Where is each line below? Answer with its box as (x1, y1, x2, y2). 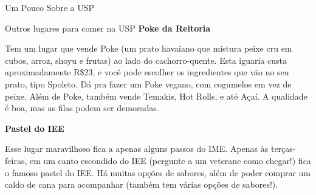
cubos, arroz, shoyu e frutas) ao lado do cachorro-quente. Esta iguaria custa (5, 53, 287, 66)
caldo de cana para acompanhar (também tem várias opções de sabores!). (5, 178, 278, 191)
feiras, (5, 154, 27, 166)
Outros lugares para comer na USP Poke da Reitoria (5, 21, 211, 34)
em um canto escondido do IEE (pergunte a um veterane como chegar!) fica (29, 154, 311, 166)
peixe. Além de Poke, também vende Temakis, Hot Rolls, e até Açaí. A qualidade (5, 89, 307, 102)
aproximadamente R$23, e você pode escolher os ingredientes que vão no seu (5, 66, 289, 78)
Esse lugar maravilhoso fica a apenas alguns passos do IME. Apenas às (5, 142, 269, 155)
